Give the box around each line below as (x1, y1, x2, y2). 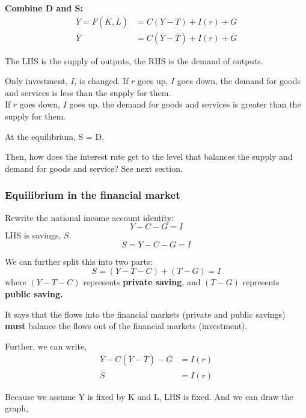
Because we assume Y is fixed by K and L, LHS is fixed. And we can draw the (5, 390, 293, 402)
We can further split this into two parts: (5, 255, 153, 267)
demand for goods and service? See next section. (5, 162, 183, 174)
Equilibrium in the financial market (5, 187, 180, 202)
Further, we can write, (5, 339, 87, 352)
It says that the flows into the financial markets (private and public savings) (5, 307, 286, 320)
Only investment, (5, 74, 68, 87)
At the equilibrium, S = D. (5, 130, 105, 142)
